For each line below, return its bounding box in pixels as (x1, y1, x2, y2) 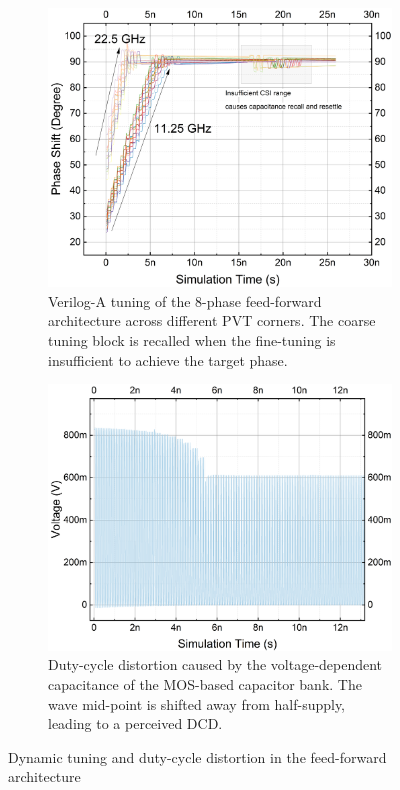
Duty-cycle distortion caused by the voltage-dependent (48, 654, 383, 675)
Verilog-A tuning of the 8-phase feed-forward (48, 290, 322, 311)
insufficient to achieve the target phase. (48, 349, 288, 370)
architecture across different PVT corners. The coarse (48, 310, 376, 331)
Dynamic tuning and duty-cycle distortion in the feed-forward (8, 746, 387, 767)
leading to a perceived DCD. (48, 713, 223, 734)
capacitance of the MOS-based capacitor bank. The (48, 673, 362, 694)
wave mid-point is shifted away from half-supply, (48, 693, 346, 714)
